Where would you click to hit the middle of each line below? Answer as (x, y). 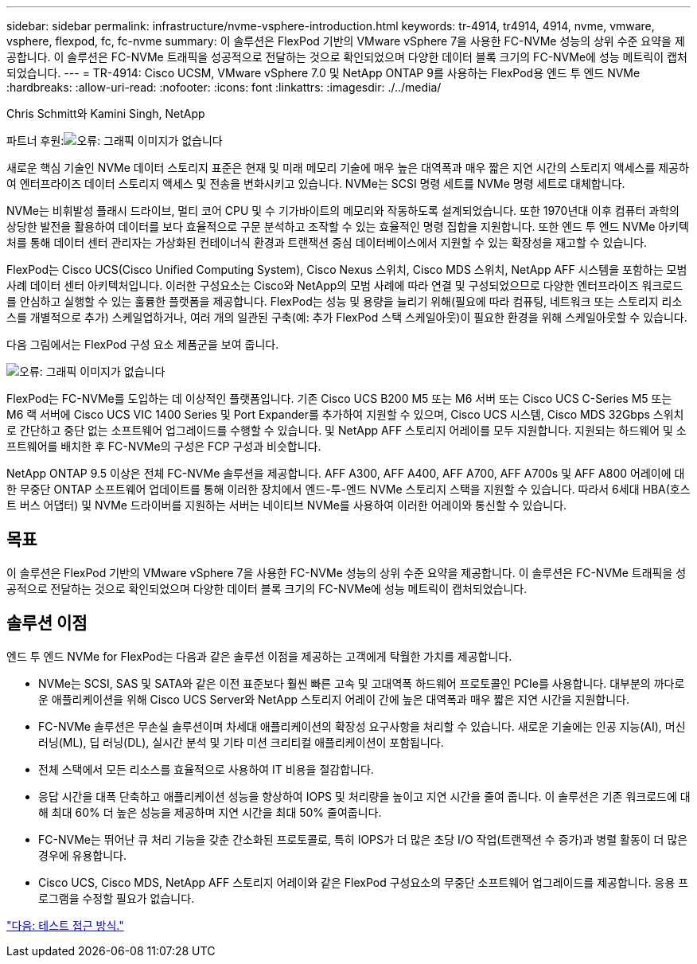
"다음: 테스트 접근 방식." (65, 925)
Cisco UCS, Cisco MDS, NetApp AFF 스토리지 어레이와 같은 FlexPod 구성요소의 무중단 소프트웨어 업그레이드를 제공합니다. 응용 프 (364, 882)
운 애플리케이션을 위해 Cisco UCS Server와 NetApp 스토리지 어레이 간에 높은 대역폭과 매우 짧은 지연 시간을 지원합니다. (334, 699)
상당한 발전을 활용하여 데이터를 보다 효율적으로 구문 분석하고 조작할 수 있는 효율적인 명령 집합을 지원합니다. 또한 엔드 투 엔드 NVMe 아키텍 (348, 226)
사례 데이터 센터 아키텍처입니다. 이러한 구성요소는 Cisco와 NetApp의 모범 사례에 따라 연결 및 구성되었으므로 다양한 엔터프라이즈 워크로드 (345, 285)
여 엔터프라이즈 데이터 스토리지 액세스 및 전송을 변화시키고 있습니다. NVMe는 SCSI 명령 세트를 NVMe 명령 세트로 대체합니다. (316, 183)
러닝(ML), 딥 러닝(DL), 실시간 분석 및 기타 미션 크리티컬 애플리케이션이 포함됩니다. (241, 742)
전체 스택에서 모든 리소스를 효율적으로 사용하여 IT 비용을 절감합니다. (206, 769)
